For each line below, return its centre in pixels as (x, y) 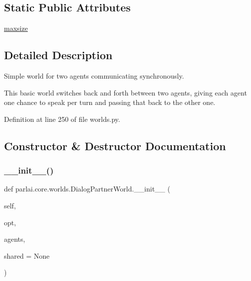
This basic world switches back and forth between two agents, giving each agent (125, 92)
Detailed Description (58, 55)
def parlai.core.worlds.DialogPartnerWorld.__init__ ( (87, 189)
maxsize (16, 28)
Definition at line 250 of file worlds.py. (62, 119)
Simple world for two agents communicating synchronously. (94, 76)
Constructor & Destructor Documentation (115, 145)
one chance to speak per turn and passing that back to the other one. (110, 102)
